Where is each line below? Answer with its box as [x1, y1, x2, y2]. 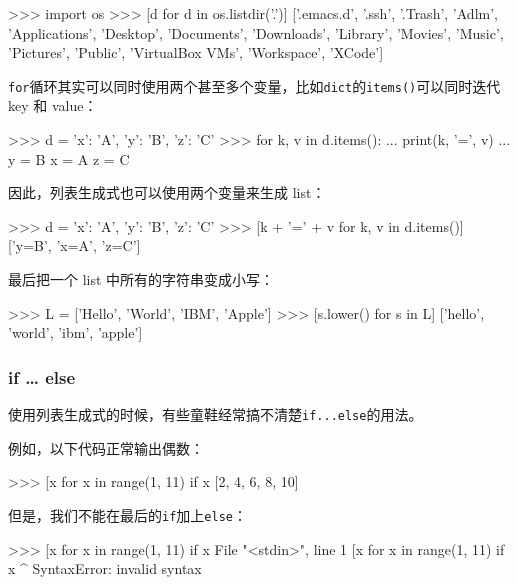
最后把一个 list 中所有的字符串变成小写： [8, 269, 275, 289]
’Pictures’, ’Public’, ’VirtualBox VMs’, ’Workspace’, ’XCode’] [8, 42, 384, 63]
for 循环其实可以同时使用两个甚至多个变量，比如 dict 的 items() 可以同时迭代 [8, 75, 501, 96]
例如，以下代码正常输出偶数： [8, 437, 204, 458]
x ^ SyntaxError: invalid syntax [8, 558, 202, 579]
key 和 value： [8, 95, 98, 116]
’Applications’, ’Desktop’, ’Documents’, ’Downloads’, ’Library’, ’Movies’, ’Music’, [8, 22, 504, 43]
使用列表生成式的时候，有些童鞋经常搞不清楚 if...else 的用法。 [8, 404, 423, 424]
